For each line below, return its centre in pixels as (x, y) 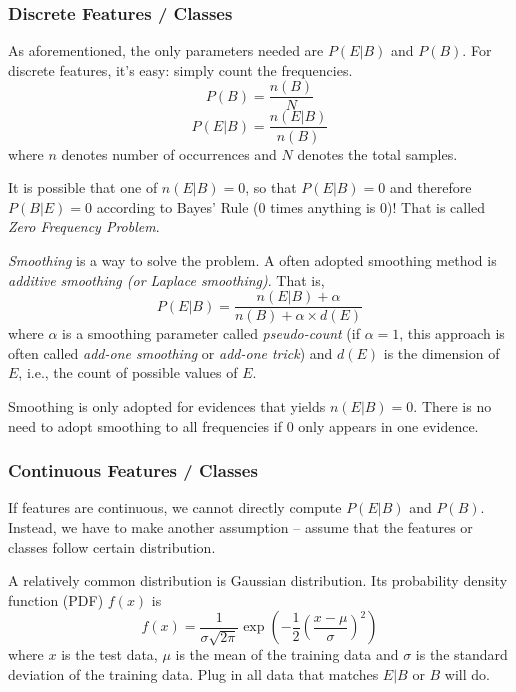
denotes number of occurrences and (169, 153)
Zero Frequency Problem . (84, 226)
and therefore (431, 187)
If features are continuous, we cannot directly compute (175, 507)
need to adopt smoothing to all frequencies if (145, 425)
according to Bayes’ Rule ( (177, 206)
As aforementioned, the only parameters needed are (166, 50)
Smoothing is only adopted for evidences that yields (167, 405)
